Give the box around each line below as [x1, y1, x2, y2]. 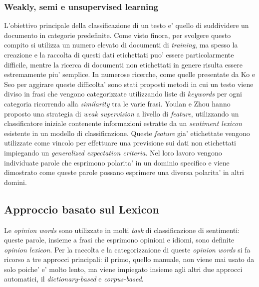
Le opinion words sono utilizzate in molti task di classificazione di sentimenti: [4, 224, 240, 235]
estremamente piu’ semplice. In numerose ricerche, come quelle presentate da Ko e [4, 69, 256, 79]
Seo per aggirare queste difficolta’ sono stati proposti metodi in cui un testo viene [4, 78, 254, 89]
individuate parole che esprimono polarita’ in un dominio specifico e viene [4, 157, 230, 167]
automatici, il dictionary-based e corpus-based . [4, 273, 144, 284]
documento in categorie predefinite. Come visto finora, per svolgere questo [4, 29, 231, 40]
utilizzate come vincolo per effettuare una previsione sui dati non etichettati [4, 137, 236, 148]
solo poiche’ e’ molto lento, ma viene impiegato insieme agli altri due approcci [4, 263, 243, 274]
